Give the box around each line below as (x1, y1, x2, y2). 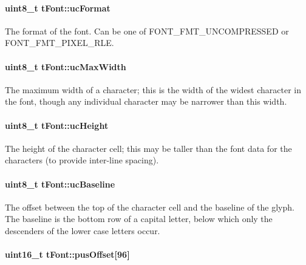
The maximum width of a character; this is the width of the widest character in (5, 83, 302, 96)
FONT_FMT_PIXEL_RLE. (5, 36, 114, 49)
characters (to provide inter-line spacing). (5, 154, 159, 166)
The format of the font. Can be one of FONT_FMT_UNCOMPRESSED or (5, 24, 289, 37)
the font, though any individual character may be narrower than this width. (5, 95, 287, 108)
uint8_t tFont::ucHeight (5, 119, 109, 131)
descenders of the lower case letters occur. (5, 224, 160, 237)
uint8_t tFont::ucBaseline (5, 177, 115, 190)
